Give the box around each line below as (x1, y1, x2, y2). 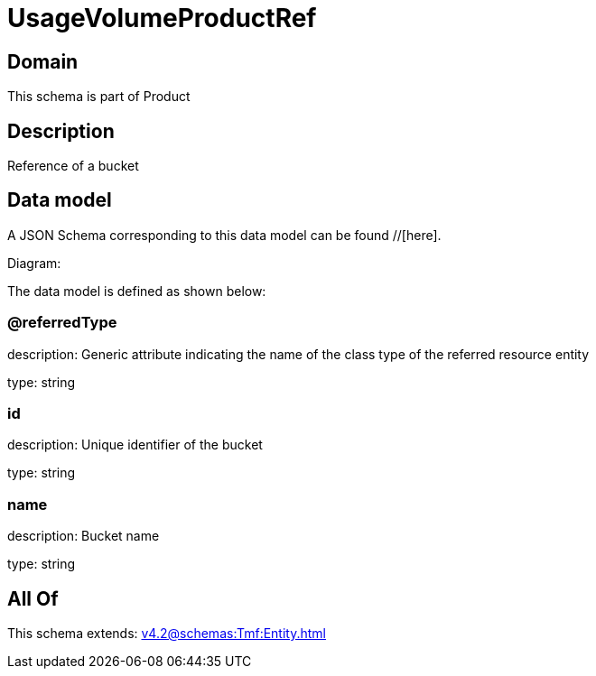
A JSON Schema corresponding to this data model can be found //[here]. (7, 227, 442, 243)
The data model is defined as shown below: (7, 282, 266, 299)
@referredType (7, 313, 117, 332)
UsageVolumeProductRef (7, 3, 317, 33)
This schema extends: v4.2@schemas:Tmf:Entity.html (7, 625, 326, 641)
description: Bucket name (7, 528, 160, 544)
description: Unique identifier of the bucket (7, 437, 263, 453)
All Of (7, 587, 59, 610)
